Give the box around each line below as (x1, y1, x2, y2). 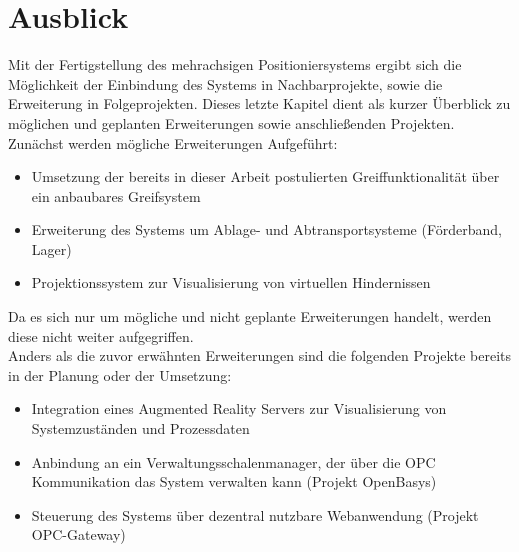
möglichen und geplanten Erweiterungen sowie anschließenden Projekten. (8, 112, 455, 133)
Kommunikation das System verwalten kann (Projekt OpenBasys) (31, 471, 437, 492)
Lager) (31, 238, 72, 259)
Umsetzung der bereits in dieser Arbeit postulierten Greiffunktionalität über (31, 166, 500, 187)
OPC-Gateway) (31, 524, 126, 545)
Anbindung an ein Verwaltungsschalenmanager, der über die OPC (31, 451, 436, 472)
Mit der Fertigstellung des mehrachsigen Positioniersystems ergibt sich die (8, 54, 462, 75)
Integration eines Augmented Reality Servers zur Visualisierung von (31, 398, 447, 419)
